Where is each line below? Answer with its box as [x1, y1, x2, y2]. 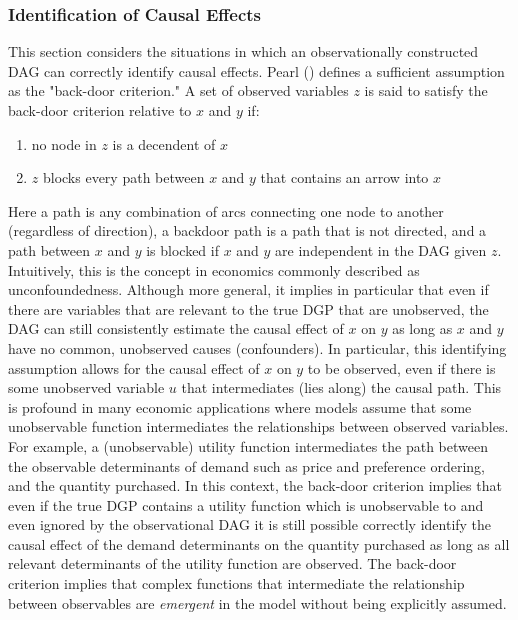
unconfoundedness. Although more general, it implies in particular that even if [8, 279, 489, 300]
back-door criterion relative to [8, 100, 192, 120]
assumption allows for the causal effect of [8, 357, 260, 378]
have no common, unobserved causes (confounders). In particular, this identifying [8, 337, 507, 358]
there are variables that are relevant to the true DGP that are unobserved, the [8, 298, 489, 319]
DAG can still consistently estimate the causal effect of [8, 318, 344, 339]
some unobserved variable [8, 377, 165, 398]
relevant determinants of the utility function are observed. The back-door [8, 553, 457, 574]
